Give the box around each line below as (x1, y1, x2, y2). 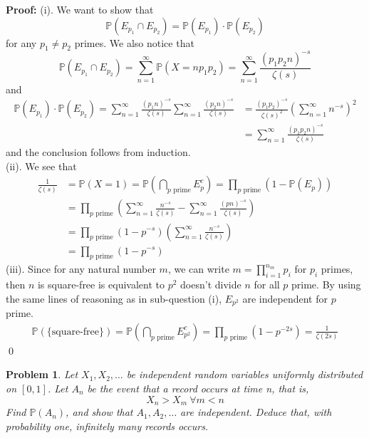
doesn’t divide (180, 277, 241, 292)
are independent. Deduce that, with (180, 405, 332, 419)
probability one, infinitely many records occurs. (6, 418, 209, 433)
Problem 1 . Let (6, 367, 78, 382)
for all (254, 277, 280, 292)
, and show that (66, 405, 133, 419)
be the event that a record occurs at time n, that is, (87, 381, 309, 396)
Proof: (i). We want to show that (6, 2, 154, 16)
